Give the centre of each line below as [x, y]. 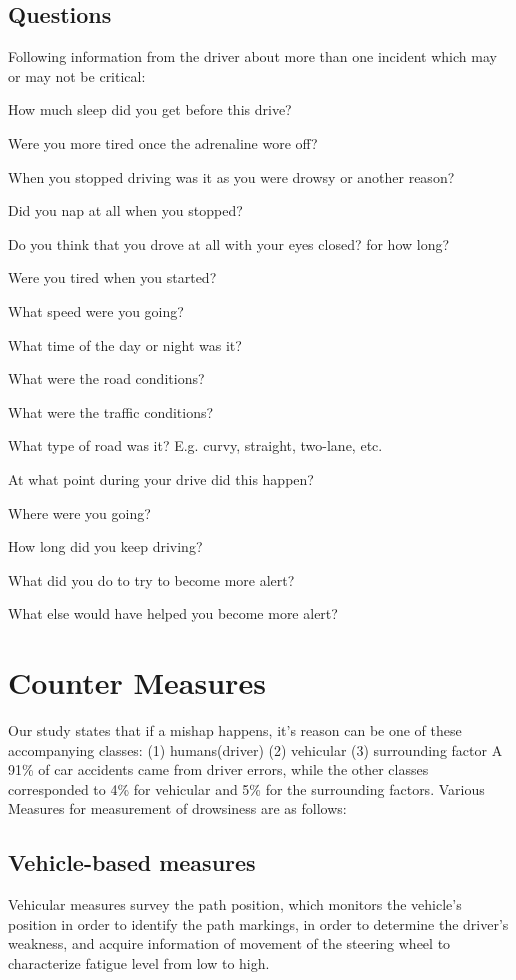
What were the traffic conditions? [111, 411]
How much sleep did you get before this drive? [150, 109]
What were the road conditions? [106, 378]
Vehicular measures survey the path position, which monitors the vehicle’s [235, 904]
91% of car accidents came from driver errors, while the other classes [218, 769]
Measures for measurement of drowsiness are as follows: [177, 808]
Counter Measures [137, 682]
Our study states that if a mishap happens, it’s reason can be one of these [235, 730]
